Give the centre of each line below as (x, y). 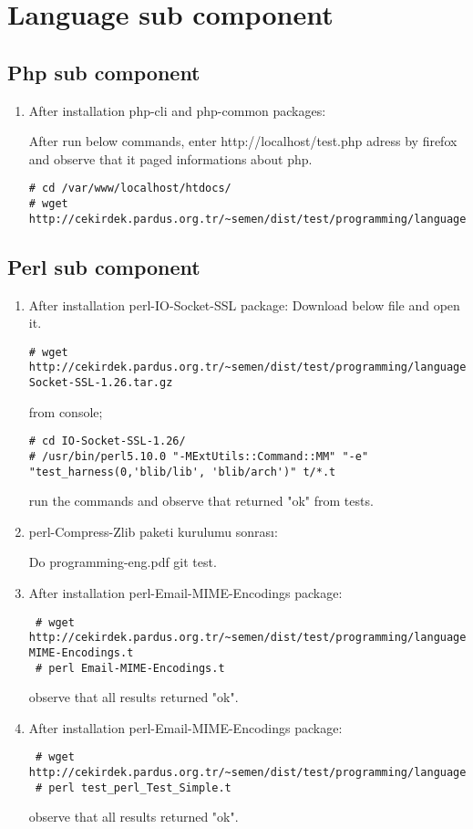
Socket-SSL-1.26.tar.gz (101, 383)
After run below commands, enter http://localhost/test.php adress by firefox (243, 141)
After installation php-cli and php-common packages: (177, 110)
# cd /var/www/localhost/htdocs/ (130, 189)
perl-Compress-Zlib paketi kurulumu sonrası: (153, 531)
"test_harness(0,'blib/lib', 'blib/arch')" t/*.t (182, 472)
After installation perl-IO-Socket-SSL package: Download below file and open (244, 304)
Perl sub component (104, 266)
